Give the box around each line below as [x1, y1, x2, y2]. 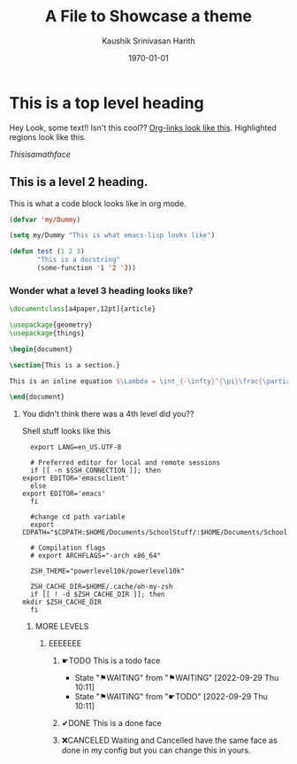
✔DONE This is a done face [61, 718, 162, 729]
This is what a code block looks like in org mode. [9, 197, 187, 209]
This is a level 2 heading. [9, 174, 148, 189]
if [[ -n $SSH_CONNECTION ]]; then [30, 467, 162, 475]
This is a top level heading [9, 93, 205, 112]
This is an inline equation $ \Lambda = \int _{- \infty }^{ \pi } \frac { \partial [9, 376, 294, 386]
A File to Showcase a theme [45, 6, 252, 27]
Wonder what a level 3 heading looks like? [9, 284, 194, 297]
